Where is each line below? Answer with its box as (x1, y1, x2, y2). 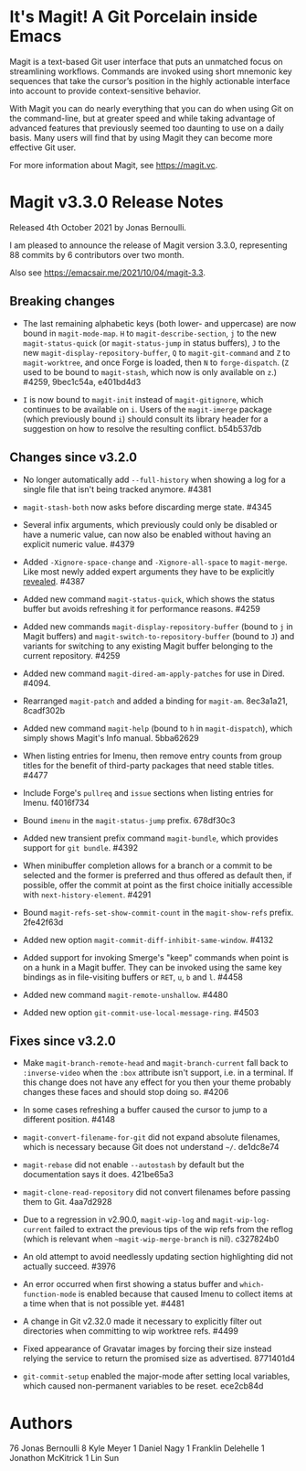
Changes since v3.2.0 (9, 450, 138, 466)
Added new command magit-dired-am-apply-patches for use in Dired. (22, 668, 285, 679)
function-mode (22, 1290, 77, 1300)
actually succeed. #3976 (22, 1261, 116, 1272)
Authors (9, 1412, 73, 1433)
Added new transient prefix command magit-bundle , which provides (22, 832, 279, 843)
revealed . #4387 (22, 575, 85, 586)
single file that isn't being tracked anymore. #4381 (22, 483, 212, 495)
